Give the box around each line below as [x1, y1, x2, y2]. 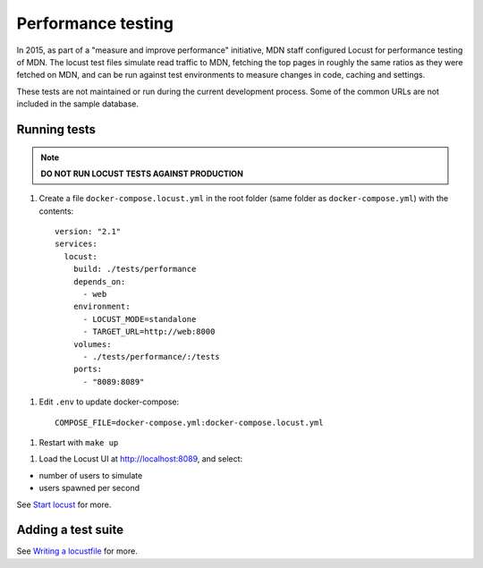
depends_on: [72, 276, 126, 286]
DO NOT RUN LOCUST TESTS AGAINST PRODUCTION [40, 168, 243, 179]
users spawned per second [38, 483, 140, 494]
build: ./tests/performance [72, 264, 197, 275]
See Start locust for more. [16, 499, 112, 510]
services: [55, 239, 97, 250]
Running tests [16, 122, 97, 137]
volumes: [72, 339, 112, 349]
